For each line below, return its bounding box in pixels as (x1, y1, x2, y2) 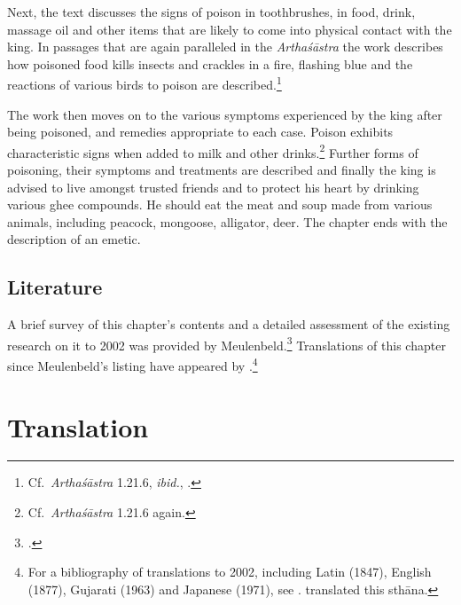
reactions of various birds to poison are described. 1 (7, 73, 282, 94)
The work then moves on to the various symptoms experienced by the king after (7, 105, 442, 123)
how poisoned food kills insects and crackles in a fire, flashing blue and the (7, 54, 413, 73)
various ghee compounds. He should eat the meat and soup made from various (7, 195, 433, 214)
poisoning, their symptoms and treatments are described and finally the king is (7, 161, 436, 179)
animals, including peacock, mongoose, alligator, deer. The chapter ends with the (7, 212, 448, 231)
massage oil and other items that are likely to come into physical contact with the (7, 20, 452, 38)
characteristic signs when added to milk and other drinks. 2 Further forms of (7, 140, 418, 161)
